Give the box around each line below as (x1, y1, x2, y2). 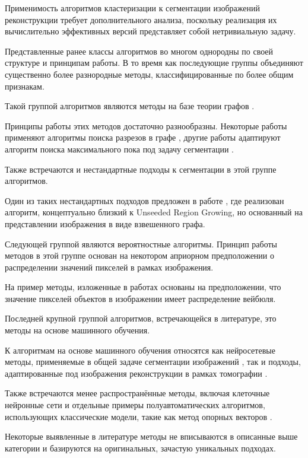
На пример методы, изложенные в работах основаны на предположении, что (5, 281, 281, 293)
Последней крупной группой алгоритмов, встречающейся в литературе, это (5, 312, 277, 325)
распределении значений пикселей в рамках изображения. (5, 260, 214, 273)
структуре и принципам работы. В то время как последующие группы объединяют (5, 56, 303, 69)
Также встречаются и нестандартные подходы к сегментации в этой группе (5, 163, 277, 175)
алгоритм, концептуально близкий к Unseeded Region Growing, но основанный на (5, 206, 303, 218)
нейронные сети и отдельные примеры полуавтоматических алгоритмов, (5, 399, 265, 411)
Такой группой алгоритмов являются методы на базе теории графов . (5, 100, 255, 112)
